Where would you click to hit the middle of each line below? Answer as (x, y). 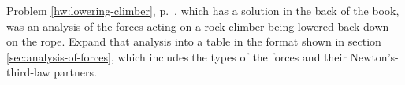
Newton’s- (374, 56)
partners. (75, 72)
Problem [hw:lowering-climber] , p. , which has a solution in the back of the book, (203, 10)
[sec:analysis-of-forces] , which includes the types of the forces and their (176, 56)
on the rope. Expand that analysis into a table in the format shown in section (194, 41)
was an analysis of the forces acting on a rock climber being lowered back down (198, 26)
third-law (28, 72)
